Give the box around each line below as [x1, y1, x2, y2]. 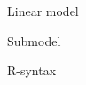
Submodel [7, 31, 61, 50]
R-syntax [7, 61, 57, 80]
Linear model [7, 2, 79, 19]
